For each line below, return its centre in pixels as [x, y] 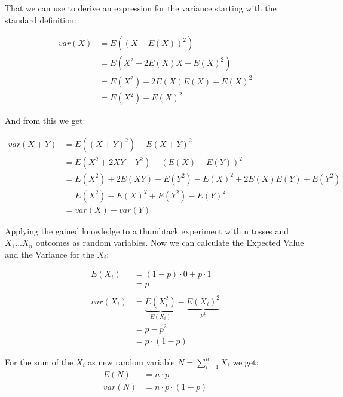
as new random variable [131, 361]
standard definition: [41, 19]
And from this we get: [45, 120]
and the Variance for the [50, 254]
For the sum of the [39, 361]
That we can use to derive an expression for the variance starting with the [141, 8]
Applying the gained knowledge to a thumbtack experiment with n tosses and [147, 230]
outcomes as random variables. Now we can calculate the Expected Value [170, 242]
